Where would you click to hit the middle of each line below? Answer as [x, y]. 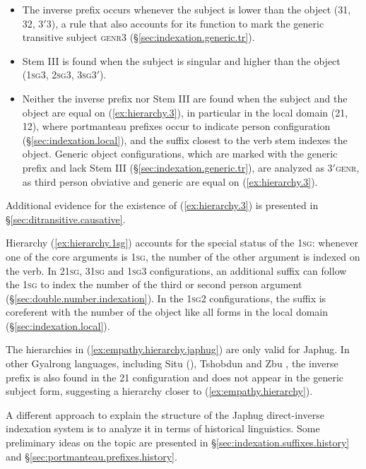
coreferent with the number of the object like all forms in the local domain [167, 312]
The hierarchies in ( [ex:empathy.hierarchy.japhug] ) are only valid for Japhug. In [178, 349]
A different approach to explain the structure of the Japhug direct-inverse [165, 414]
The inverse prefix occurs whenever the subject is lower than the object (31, [187, 9]
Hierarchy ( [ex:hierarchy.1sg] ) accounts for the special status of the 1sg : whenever [182, 243]
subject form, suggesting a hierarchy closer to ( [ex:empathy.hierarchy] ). [159, 391]
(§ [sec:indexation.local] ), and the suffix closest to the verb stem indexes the [185, 139]
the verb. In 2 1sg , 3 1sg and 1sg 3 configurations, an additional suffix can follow [176, 270]
